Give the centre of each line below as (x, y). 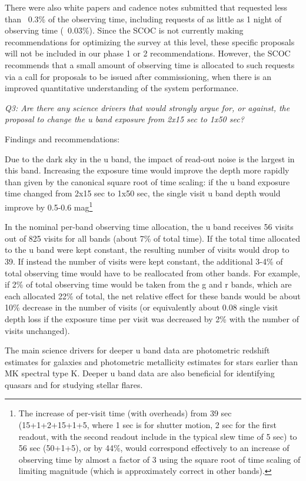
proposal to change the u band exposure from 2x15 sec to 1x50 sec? (124, 119)
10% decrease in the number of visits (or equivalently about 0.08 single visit (142, 307)
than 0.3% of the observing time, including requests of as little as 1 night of (143, 19)
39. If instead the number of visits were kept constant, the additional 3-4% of (144, 261)
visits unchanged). (37, 330)
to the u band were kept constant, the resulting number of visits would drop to (147, 250)
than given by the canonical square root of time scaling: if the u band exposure (147, 181)
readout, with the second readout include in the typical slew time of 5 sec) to (158, 436)
